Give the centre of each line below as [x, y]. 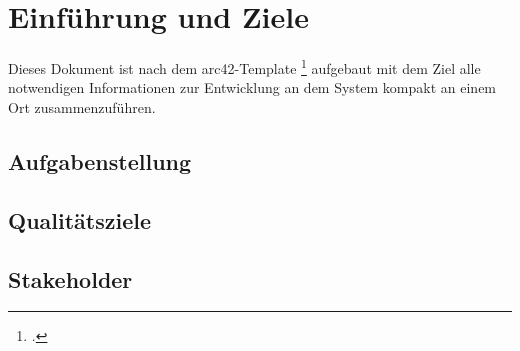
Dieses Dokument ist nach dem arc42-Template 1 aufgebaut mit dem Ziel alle [244, 66]
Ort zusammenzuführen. [82, 106]
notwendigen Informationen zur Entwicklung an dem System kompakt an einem [252, 87]
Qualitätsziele [80, 219]
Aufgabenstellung [100, 160]
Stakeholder [70, 278]
